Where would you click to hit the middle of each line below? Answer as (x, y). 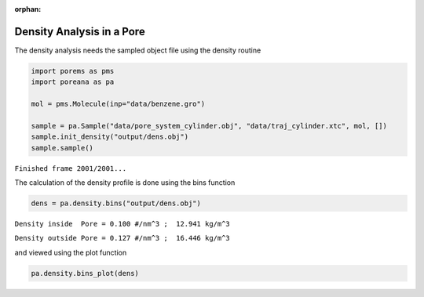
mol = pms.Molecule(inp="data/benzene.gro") (118, 104)
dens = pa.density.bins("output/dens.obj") (116, 203)
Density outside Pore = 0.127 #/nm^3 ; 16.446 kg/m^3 (122, 238)
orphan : (28, 9)
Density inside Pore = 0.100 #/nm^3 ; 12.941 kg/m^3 (122, 224)
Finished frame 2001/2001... (71, 168)
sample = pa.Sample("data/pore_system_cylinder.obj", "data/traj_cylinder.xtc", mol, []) (209, 126)
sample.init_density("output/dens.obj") (110, 137)
